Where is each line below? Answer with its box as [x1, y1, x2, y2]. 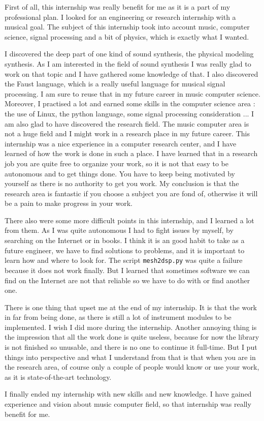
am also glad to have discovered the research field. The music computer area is [5, 118, 249, 129]
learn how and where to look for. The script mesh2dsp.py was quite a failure [5, 255, 243, 265]
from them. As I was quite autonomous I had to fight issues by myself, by [5, 225, 234, 235]
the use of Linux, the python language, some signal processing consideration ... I [5, 108, 254, 118]
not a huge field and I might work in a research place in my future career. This [5, 128, 250, 139]
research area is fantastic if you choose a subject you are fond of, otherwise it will [5, 188, 258, 198]
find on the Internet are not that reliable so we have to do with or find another [5, 275, 250, 285]
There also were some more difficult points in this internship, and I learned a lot [5, 215, 254, 225]
